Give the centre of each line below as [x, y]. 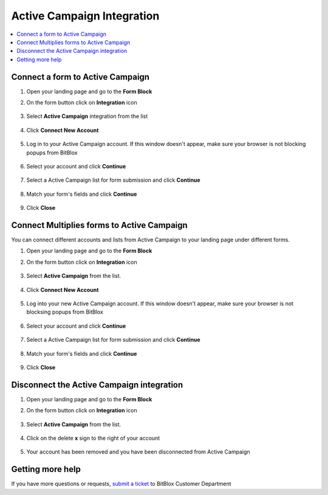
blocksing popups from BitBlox [65, 312]
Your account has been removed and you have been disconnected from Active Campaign [138, 452]
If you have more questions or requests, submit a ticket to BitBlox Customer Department [121, 484]
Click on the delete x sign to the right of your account [93, 438]
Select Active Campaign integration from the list [87, 116]
